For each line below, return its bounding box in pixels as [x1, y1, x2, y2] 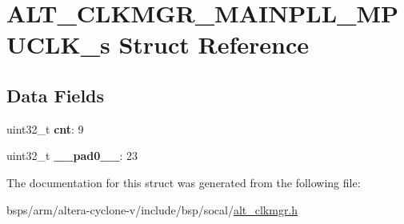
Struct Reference [118, 28, 310, 61]
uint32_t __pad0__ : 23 [6, 147, 138, 164]
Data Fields [6, 82, 105, 107]
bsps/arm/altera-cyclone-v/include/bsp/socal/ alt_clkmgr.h [6, 201, 298, 218]
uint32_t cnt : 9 [6, 120, 84, 137]
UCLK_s [6, 28, 110, 61]
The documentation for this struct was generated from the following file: [6, 174, 361, 190]
